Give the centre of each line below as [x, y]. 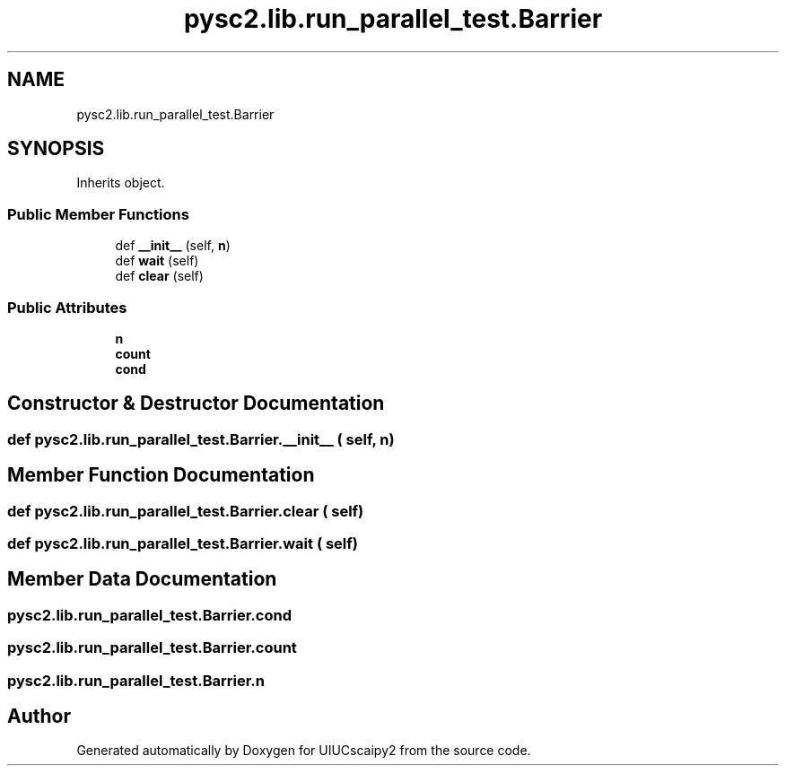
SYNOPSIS [56, 149]
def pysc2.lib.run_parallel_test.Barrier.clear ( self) [186, 511]
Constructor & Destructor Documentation [196, 404]
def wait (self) [157, 261]
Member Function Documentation [161, 475]
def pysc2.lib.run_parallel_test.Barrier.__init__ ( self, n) [201, 439]
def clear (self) [159, 276]
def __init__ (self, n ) [173, 246]
